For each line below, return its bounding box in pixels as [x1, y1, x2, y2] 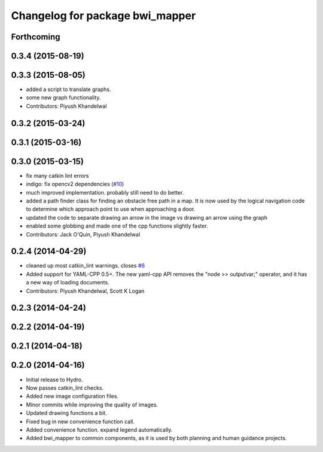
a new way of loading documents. [26, 279, 110, 286]
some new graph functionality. [26, 94, 101, 101]
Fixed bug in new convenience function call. [26, 418, 135, 425]
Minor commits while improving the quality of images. [26, 401, 159, 408]
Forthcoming [11, 32, 60, 42]
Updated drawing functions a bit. [26, 409, 107, 417]
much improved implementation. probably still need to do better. [26, 189, 184, 196]
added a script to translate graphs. [26, 86, 111, 93]
